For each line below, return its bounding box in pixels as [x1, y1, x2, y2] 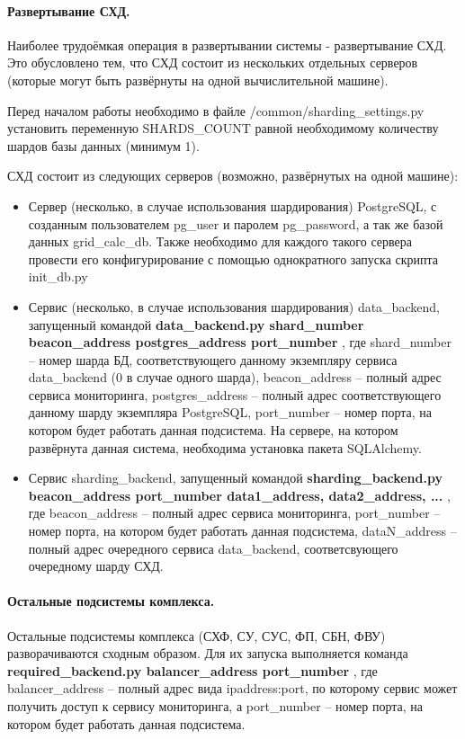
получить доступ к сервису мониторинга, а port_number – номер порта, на [7, 697, 424, 715]
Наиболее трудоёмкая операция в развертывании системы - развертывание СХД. [7, 35, 447, 54]
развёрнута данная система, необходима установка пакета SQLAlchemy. [28, 438, 422, 457]
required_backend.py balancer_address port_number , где [7, 661, 378, 680]
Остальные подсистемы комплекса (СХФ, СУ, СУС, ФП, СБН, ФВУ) [7, 626, 386, 645]
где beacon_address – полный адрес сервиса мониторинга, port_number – [28, 503, 441, 522]
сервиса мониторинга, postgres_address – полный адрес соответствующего [28, 385, 442, 404]
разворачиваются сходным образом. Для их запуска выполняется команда [7, 644, 408, 663]
